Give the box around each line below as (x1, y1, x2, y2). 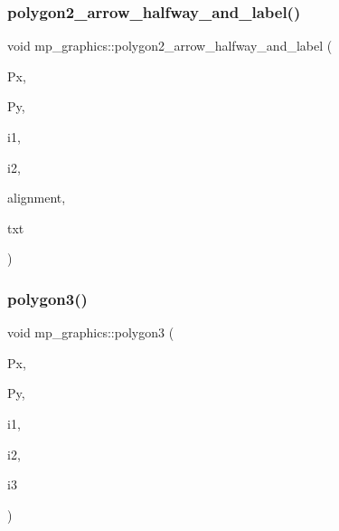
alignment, (7, 188, 66, 207)
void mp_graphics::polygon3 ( (7, 323, 174, 342)
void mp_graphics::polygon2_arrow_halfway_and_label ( (7, 36, 333, 55)
